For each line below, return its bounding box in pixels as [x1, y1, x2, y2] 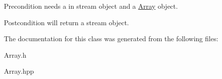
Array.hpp [4, 66, 34, 76]
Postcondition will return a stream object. [4, 17, 129, 27]
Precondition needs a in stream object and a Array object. [4, 1, 178, 11]
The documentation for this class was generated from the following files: [4, 33, 219, 44]
